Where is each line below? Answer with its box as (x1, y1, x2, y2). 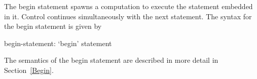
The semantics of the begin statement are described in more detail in (4, 55, 218, 65)
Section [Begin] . (4, 64, 54, 75)
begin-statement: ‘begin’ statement (4, 37, 112, 48)
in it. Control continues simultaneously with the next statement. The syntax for (4, 11, 252, 21)
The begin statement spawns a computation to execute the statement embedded (4, 1, 253, 11)
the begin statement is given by (4, 21, 102, 31)
